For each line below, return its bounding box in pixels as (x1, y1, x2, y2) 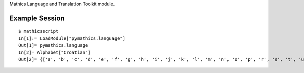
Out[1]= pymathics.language (18, 43, 88, 48)
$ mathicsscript (18, 28, 59, 34)
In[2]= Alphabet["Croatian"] (18, 49, 91, 55)
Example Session (9, 14, 65, 22)
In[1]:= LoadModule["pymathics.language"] (18, 35, 126, 41)
